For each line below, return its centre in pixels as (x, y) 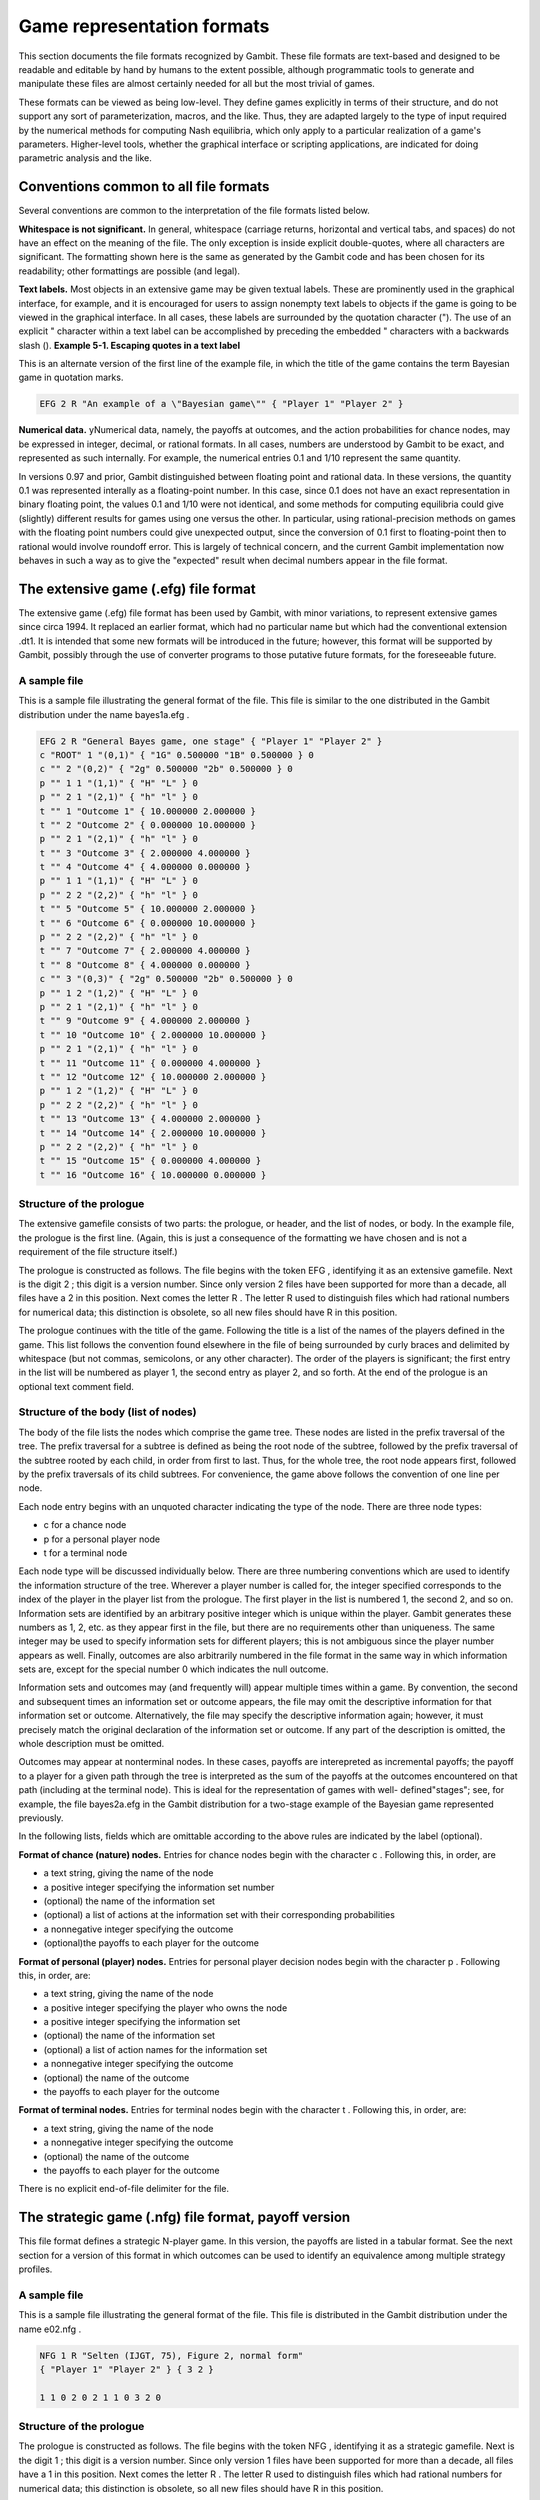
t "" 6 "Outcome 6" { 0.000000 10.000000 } (148, 923)
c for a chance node (85, 1525)
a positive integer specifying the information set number (159, 1887)
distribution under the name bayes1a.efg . (104, 714)
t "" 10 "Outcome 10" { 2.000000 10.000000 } (153, 1034)
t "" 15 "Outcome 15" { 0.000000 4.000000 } (150, 1161)
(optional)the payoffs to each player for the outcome (151, 1943)
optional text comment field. (76, 1386)
